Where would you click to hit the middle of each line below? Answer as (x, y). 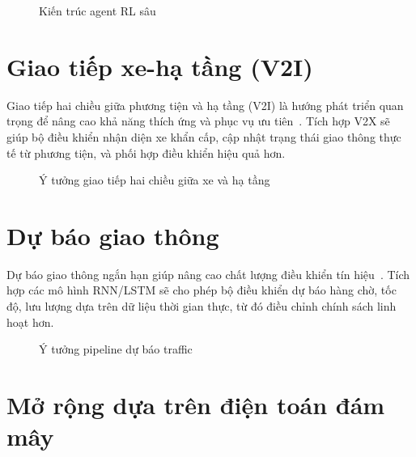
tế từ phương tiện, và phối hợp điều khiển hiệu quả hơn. (146, 152)
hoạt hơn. (30, 322)
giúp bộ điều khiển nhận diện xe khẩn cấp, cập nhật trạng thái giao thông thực (204, 136)
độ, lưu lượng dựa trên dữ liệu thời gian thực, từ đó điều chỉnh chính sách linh (202, 306)
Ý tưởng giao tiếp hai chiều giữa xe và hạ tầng (155, 180)
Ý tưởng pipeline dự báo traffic (116, 349)
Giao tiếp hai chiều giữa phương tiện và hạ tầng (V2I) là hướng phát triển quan (205, 105)
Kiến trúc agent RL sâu (98, 11)
